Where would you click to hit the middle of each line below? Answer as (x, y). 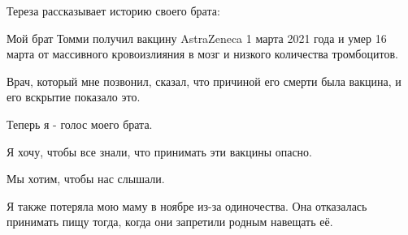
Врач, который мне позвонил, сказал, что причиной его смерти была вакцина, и (204, 81)
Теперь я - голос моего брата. (80, 124)
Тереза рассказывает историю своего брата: (113, 11)
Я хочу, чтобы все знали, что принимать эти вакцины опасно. (160, 151)
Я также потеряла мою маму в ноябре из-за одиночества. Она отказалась (187, 205)
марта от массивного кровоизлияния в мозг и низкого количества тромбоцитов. (202, 54)
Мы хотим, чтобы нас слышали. (86, 179)
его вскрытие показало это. (74, 97)
